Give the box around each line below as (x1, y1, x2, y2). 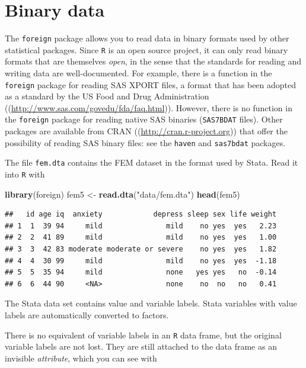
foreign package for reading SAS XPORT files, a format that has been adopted (5, 78, 297, 91)
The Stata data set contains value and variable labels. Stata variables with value (5, 297, 297, 309)
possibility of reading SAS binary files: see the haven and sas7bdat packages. (5, 136, 286, 149)
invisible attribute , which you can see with (5, 351, 157, 364)
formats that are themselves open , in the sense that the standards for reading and (5, 55, 301, 67)
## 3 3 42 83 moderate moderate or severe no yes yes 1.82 (5, 245, 277, 254)
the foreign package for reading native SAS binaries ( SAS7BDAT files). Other (5, 113, 283, 125)
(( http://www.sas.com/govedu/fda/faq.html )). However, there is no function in (5, 101, 292, 114)
